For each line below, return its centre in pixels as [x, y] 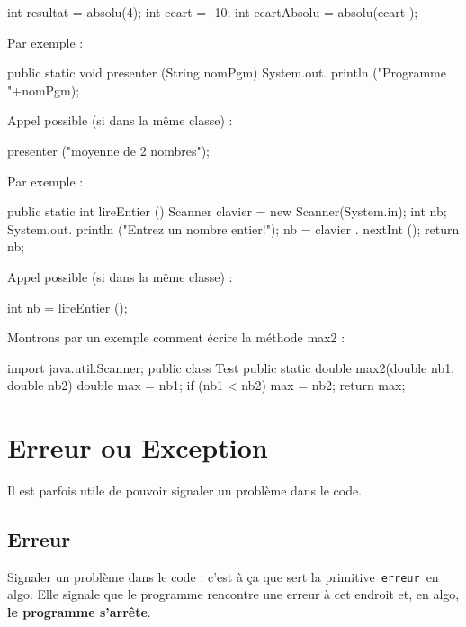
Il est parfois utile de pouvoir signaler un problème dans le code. [185, 491]
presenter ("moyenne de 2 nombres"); [108, 150]
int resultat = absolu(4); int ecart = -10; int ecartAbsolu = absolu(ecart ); [213, 12]
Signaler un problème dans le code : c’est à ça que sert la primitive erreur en [223, 576]
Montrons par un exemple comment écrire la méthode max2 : [176, 337]
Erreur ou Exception [138, 447]
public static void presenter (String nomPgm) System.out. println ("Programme [227, 73]
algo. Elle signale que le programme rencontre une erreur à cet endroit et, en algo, [233, 594]
